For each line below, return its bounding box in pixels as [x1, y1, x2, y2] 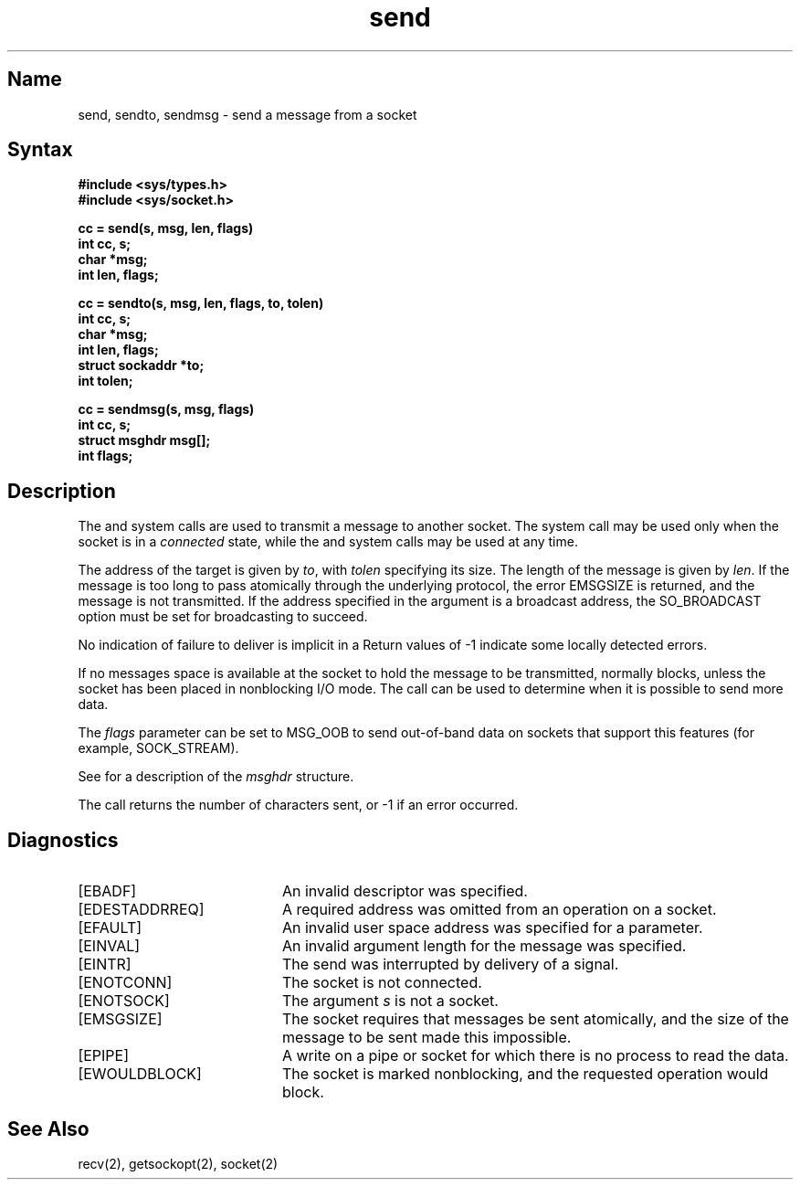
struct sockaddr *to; [78, 357, 205, 374]
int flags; [78, 448, 133, 464]
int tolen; [78, 373, 133, 389]
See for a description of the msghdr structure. [78, 768, 354, 785]
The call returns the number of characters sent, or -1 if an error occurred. [78, 797, 519, 813]
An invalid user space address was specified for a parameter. [281, 918, 703, 938]
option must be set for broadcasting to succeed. [78, 609, 368, 625]
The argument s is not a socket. [281, 991, 499, 1011]
